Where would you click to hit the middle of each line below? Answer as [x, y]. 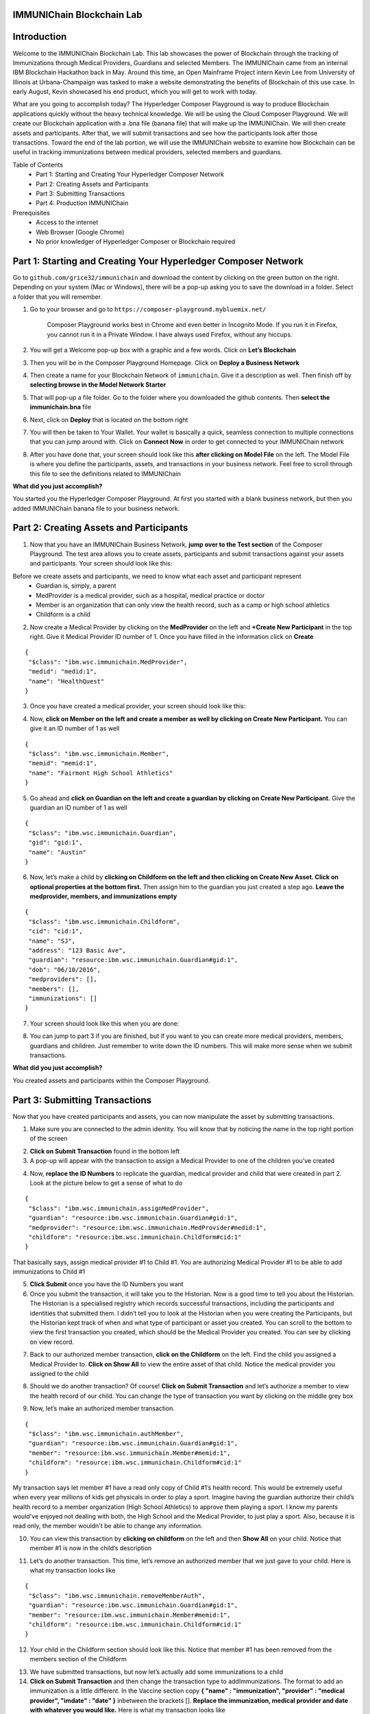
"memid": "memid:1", [63, 763]
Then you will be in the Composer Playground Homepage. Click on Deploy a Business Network [164, 363]
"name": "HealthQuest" [66, 681]
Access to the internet [67, 222]
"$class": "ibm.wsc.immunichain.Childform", [104, 921]
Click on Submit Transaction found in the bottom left [105, 1151]
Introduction [40, 37]
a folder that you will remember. [58, 297]
